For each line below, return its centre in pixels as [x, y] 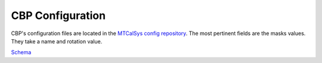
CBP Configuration [58, 15]
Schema [21, 52]
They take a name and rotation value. [57, 41]
